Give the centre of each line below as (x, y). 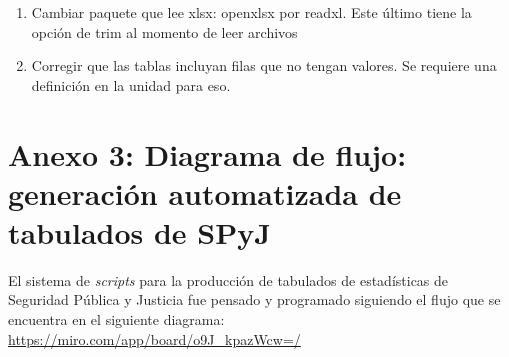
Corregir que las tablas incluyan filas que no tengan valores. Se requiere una (264, 65)
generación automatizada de (205, 192)
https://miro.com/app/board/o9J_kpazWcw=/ (154, 338)
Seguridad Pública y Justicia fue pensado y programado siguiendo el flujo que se (254, 299)
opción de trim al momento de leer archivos (164, 31)
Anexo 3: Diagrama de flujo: (207, 153)
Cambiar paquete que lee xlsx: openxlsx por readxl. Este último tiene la (251, 12)
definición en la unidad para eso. (131, 84)
